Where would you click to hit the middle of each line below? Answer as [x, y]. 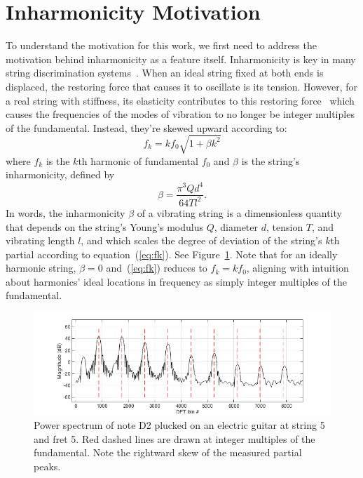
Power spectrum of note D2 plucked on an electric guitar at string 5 [179, 424]
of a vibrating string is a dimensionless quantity [239, 212]
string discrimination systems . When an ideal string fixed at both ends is [165, 73]
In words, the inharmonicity [66, 212]
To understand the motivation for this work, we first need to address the [161, 45]
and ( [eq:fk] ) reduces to [157, 268]
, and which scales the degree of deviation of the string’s [201, 240]
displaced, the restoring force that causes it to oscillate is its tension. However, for [182, 86]
